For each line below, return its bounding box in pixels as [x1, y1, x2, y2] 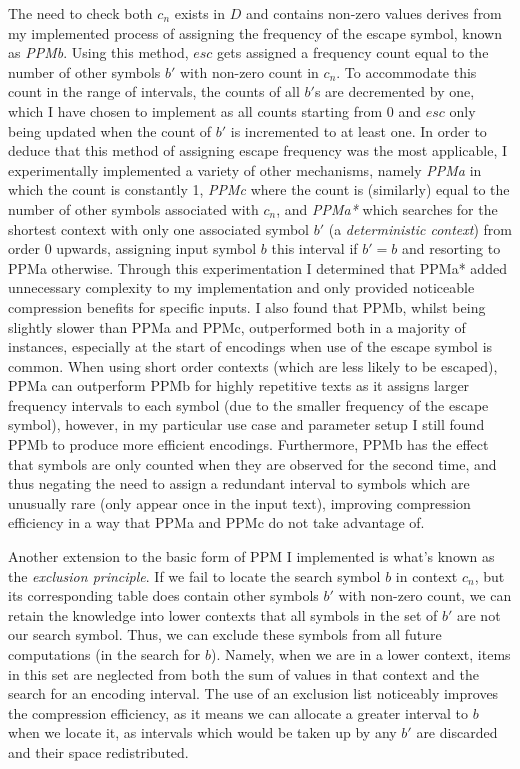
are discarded [416, 722, 498, 743]
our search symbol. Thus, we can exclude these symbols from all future [8, 624, 442, 645]
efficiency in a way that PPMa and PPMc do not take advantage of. [8, 512, 425, 533]
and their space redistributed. [8, 741, 189, 762]
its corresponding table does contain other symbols [8, 585, 319, 606]
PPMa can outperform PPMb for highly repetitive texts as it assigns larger [8, 375, 470, 396]
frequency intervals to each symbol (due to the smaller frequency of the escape [8, 394, 489, 415]
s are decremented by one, [314, 81, 475, 102]
